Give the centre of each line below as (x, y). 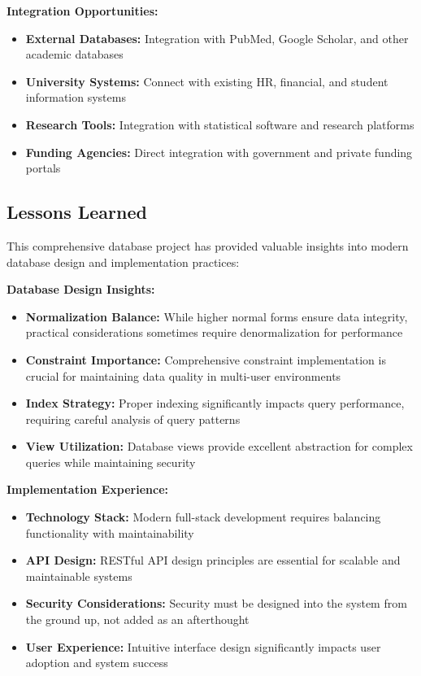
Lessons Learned (77, 212)
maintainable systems (79, 576)
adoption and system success (97, 663)
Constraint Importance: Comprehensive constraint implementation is (206, 359)
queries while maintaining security (111, 462)
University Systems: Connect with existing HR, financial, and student (207, 81)
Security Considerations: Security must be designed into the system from (216, 603)
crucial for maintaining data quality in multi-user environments (183, 375)
